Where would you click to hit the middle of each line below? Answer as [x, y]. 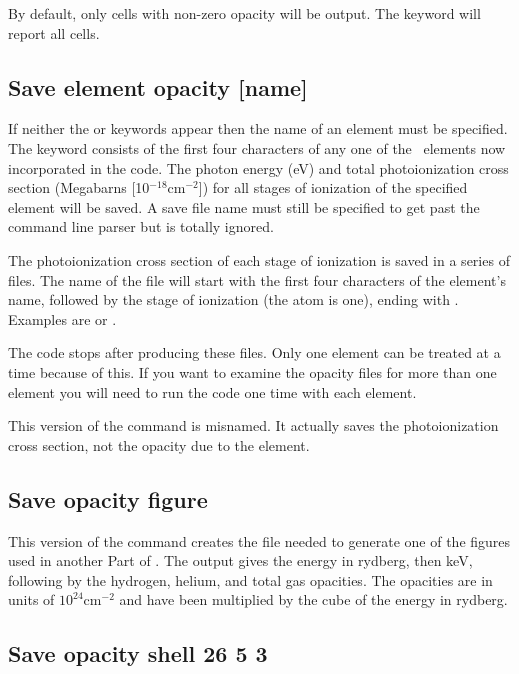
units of [31, 599]
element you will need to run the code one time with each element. [212, 391]
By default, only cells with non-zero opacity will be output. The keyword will [244, 13]
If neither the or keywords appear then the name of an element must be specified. [258, 128]
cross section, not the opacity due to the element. [159, 444]
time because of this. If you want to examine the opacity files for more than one [252, 371]
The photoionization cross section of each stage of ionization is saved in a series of [259, 259]
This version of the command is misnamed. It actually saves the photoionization [253, 425]
